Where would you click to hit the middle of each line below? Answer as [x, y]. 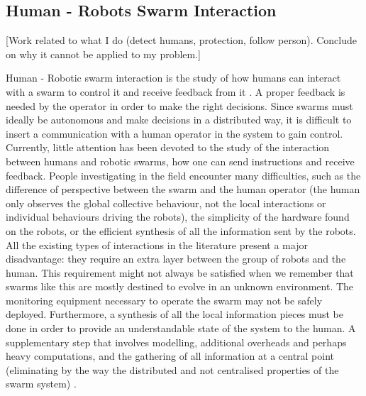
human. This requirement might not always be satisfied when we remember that [180, 272]
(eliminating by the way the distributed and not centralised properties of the [172, 369]
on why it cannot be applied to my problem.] [104, 54]
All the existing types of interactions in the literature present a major [157, 244]
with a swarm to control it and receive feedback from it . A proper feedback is [176, 91]
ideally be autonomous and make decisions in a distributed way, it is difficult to [179, 120]
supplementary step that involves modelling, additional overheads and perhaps [176, 342]
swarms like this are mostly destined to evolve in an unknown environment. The [180, 286]
